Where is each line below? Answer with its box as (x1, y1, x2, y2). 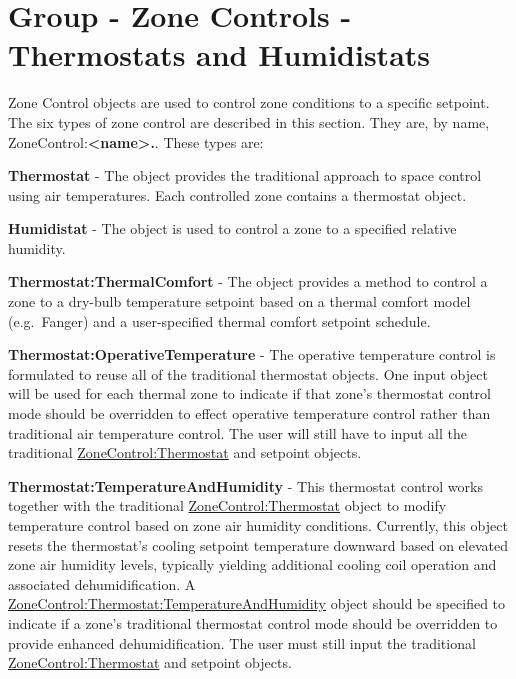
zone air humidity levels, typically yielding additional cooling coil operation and (8, 554, 497, 575)
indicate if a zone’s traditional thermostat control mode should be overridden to (8, 612, 498, 633)
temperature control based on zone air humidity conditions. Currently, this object (8, 515, 508, 535)
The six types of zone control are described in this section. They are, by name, (8, 111, 490, 132)
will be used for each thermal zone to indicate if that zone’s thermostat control (8, 383, 491, 404)
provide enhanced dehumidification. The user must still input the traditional (8, 632, 476, 653)
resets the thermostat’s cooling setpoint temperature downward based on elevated (8, 534, 508, 555)
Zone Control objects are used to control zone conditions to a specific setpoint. (8, 92, 490, 113)
